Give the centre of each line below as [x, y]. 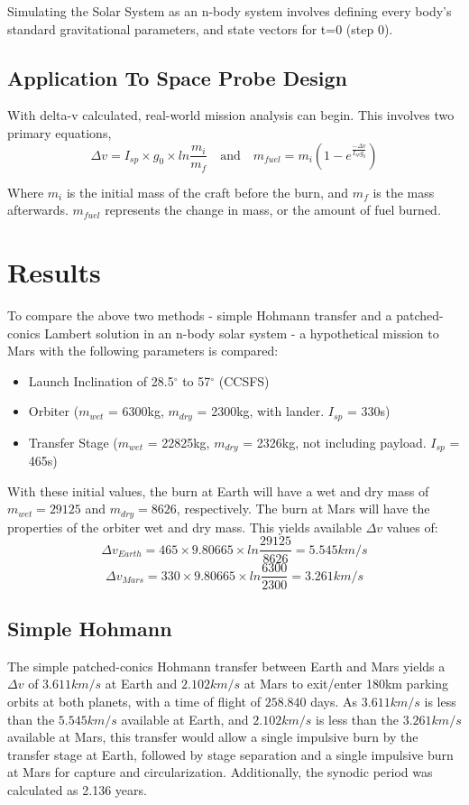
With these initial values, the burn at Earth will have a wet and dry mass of [218, 490]
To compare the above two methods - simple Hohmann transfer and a [200, 315]
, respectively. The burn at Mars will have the [303, 509]
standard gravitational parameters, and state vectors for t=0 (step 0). [200, 28]
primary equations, [60, 132]
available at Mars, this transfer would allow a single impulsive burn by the [213, 737]
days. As [334, 701]
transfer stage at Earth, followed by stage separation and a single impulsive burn [230, 754]
